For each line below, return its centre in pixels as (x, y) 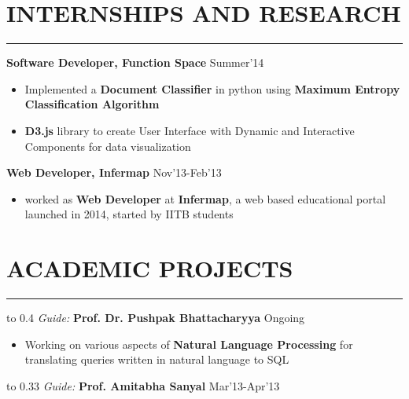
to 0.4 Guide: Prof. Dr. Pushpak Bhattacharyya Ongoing (156, 317)
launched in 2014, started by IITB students (129, 214)
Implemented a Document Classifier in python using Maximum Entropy (212, 88)
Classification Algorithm (92, 104)
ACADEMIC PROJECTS (150, 268)
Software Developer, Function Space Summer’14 (135, 62)
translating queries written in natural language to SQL (157, 359)
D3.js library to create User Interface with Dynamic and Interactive (190, 130)
